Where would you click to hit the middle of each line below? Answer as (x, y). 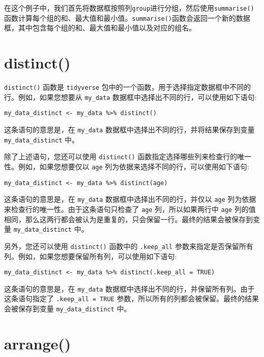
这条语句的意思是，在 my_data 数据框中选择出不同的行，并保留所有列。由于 (129, 288)
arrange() (38, 343)
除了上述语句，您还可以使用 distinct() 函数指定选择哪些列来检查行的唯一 (128, 156)
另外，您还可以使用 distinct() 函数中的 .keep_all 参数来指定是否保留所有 (129, 246)
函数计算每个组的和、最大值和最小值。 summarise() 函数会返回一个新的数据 (127, 17)
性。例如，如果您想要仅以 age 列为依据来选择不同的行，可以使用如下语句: (127, 166)
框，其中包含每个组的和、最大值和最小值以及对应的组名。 (100, 28)
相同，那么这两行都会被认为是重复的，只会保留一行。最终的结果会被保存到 (128, 219)
